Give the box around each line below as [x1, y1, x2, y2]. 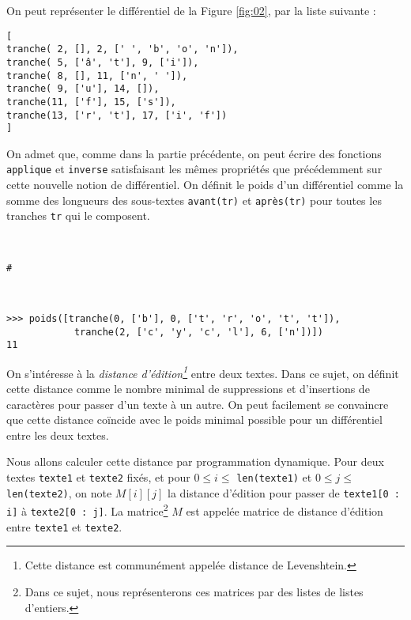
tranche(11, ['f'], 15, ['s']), [6, 96, 176, 108]
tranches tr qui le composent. [6, 207, 150, 224]
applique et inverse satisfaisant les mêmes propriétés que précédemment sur [6, 161, 383, 177]
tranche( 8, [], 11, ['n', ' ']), [6, 70, 188, 81]
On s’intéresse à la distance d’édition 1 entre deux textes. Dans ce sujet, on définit [6, 362, 399, 381]
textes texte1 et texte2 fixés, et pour [6, 469, 190, 486]
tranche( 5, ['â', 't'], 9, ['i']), [6, 56, 199, 68]
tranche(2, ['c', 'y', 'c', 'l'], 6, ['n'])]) [74, 326, 323, 338]
